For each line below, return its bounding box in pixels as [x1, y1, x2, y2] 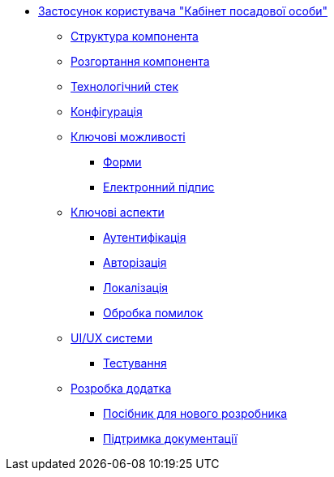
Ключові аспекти [71, 205, 165, 219]
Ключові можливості [71, 130, 186, 144]
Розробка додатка [71, 381, 172, 395]
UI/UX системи [71, 331, 152, 345]
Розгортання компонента [71, 54, 210, 68]
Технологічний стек [71, 79, 178, 93]
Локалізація [103, 281, 169, 294]
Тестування [103, 356, 167, 370]
